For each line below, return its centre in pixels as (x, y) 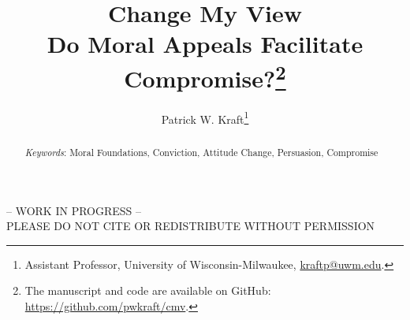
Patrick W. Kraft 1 (205, 117)
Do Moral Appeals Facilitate (205, 44)
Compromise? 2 (205, 76)
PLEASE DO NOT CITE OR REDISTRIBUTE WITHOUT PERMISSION (191, 226)
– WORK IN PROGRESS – (74, 210)
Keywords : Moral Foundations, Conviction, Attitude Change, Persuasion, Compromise (201, 152)
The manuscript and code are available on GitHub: (148, 290)
